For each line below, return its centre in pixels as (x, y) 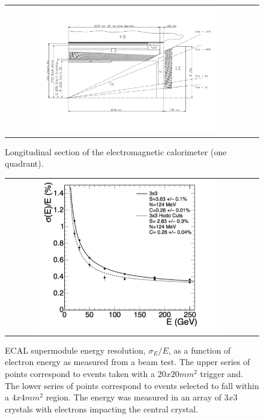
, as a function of (199, 350)
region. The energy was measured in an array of (134, 397)
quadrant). (24, 163)
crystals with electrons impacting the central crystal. (102, 409)
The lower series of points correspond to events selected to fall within (132, 385)
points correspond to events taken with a (80, 374)
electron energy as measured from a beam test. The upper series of (127, 362)
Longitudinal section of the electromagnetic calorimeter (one (116, 151)
